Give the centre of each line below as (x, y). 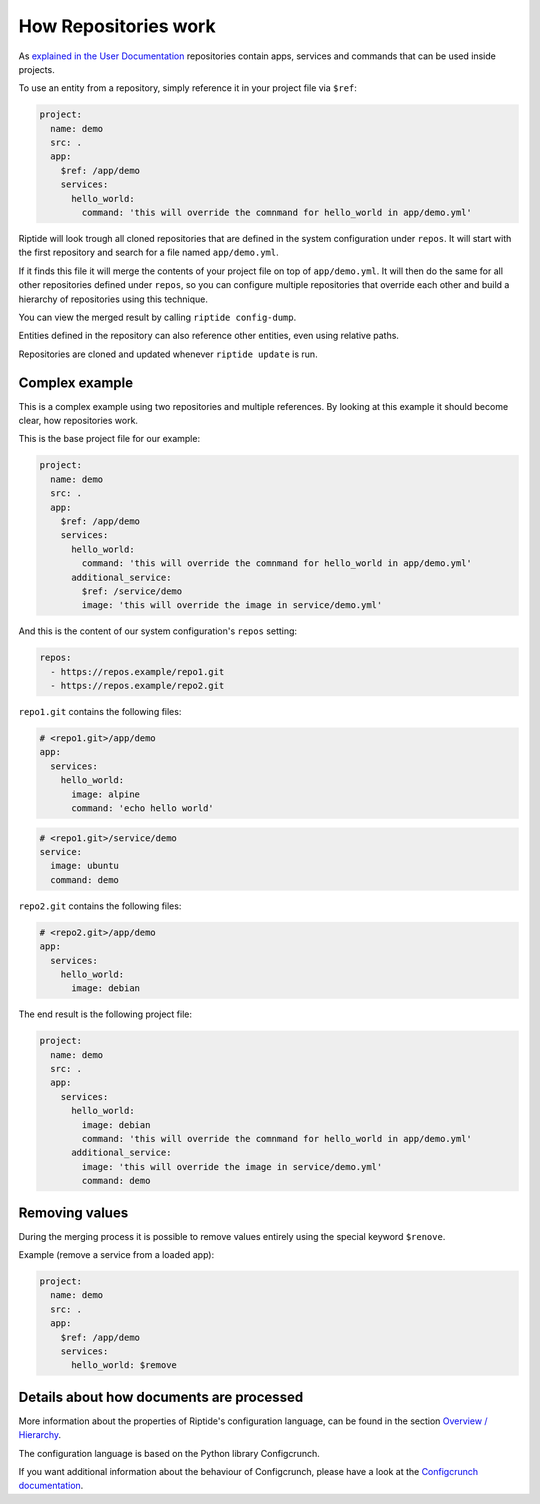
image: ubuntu (85, 866)
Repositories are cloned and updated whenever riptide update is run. (168, 354)
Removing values (73, 1212)
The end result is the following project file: (105, 1014)
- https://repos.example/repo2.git (137, 686)
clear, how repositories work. (78, 421)
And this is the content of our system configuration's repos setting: (158, 631)
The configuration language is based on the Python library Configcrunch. (169, 1453)
